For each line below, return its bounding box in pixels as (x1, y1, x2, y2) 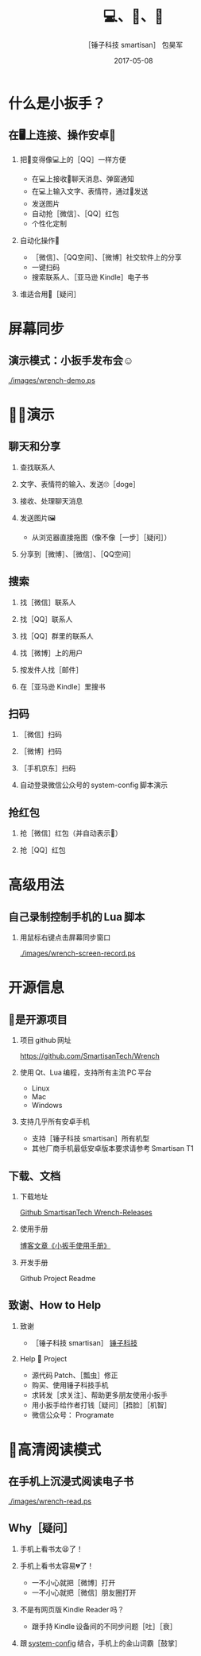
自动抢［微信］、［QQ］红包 (31, 208, 120, 218)
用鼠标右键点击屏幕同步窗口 (19, 932, 111, 942)
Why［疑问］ (8, 1522, 74, 1535)
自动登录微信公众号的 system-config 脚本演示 (19, 780, 168, 790)
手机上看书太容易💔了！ (19, 1561, 95, 1570)
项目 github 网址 (19, 1036, 72, 1045)
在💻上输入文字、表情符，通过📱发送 (31, 186, 149, 195)
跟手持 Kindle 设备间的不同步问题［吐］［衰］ (31, 1621, 177, 1631)
